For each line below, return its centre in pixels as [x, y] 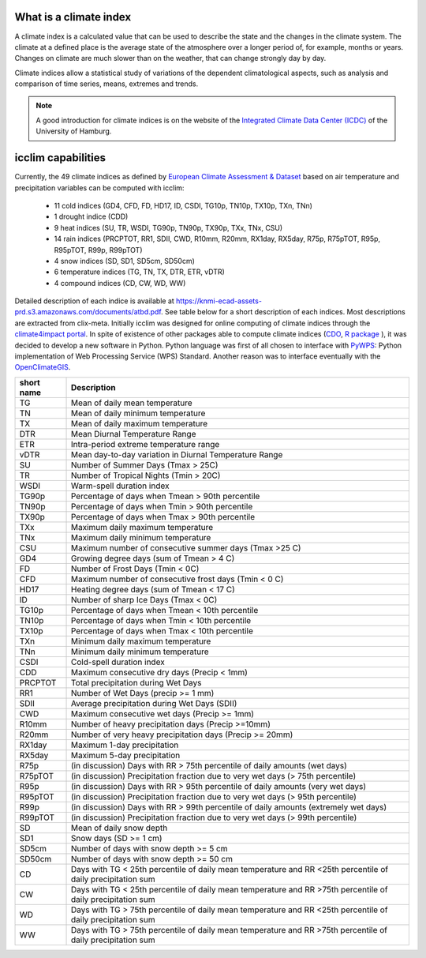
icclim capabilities [60, 158]
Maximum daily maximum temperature [142, 527]
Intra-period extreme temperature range [145, 444]
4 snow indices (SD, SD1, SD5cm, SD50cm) [124, 261]
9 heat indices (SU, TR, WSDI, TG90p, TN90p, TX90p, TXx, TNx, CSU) [168, 227]
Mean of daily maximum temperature [139, 423]
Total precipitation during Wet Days [136, 682]
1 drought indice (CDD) [91, 216]
